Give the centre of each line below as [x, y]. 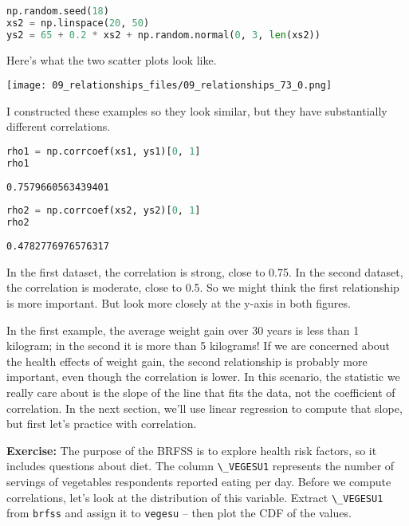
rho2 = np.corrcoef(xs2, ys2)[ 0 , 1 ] [104, 211]
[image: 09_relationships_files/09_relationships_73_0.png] [169, 86]
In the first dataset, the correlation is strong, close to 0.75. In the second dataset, [205, 271]
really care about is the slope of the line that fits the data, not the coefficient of [201, 393]
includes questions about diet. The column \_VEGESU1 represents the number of [201, 466]
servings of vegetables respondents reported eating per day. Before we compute [199, 482]
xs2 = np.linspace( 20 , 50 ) [78, 23]
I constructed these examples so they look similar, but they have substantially [197, 110]
